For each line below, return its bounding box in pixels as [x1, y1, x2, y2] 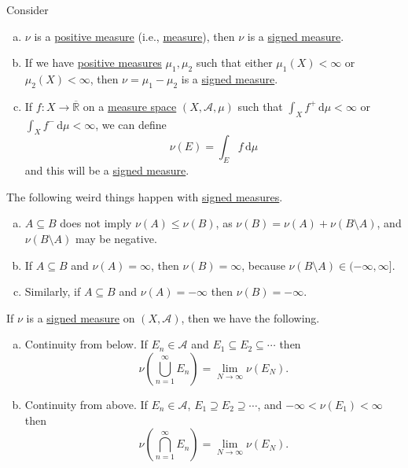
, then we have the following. [181, 309, 320, 326]
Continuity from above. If [24, 396, 148, 412]
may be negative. [75, 230, 157, 246]
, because [241, 256, 285, 273]
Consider [6, 2, 49, 17]
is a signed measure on [26, 309, 135, 326]
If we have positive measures [24, 54, 162, 71]
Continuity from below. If [24, 336, 148, 352]
